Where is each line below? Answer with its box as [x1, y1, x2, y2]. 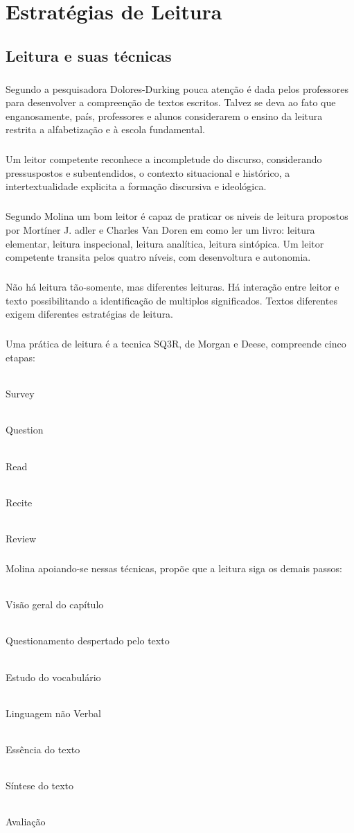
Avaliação [6, 814, 46, 829]
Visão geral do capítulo [6, 597, 104, 612]
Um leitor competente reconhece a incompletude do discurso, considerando [6, 152, 322, 166]
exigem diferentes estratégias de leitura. [6, 307, 173, 321]
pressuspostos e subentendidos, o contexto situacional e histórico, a [6, 165, 290, 180]
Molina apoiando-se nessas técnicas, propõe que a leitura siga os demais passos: [6, 560, 342, 575]
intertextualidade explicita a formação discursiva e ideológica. [6, 179, 267, 194]
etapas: [6, 350, 35, 364]
